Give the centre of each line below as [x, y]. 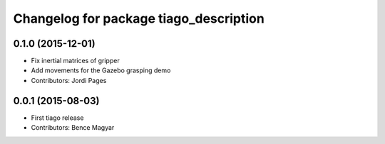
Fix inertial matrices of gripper [76, 61]
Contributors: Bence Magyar [73, 128]
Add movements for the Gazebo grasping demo [101, 70]
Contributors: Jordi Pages [69, 80]
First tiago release [57, 118]
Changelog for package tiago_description [139, 18]
